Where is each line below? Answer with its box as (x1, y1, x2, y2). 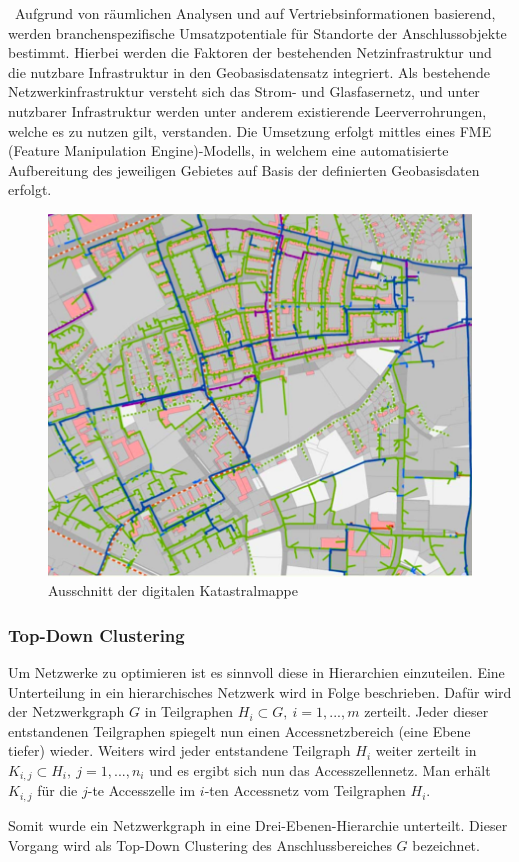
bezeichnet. (412, 834, 480, 855)
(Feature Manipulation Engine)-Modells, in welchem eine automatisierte (8, 140, 449, 161)
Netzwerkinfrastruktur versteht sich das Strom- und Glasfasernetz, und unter (8, 81, 480, 102)
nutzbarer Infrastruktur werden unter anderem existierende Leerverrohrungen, (8, 100, 487, 121)
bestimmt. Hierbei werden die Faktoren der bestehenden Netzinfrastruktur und (8, 42, 492, 63)
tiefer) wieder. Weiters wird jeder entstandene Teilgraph (8, 740, 351, 761)
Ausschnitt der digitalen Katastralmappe (48, 580, 298, 601)
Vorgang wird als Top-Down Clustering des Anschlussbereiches (8, 834, 392, 855)
